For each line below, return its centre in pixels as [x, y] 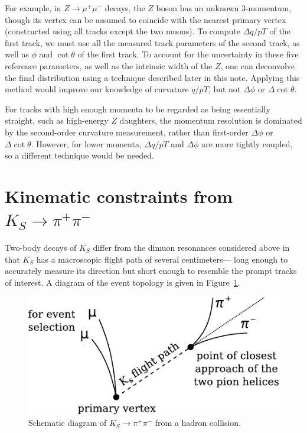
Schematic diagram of [68, 423]
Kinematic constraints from [119, 196]
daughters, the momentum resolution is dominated [211, 120]
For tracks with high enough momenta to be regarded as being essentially [138, 109]
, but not [224, 89]
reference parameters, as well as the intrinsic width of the [109, 65]
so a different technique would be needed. [79, 155]
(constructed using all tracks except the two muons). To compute [123, 31]
